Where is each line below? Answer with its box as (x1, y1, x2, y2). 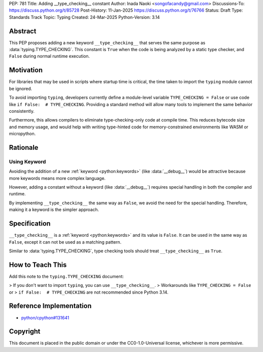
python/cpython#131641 (21, 315, 69, 320)
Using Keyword (9, 158, 46, 165)
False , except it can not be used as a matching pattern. (9, 239, 122, 245)
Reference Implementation (9, 302, 92, 310)
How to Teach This (9, 261, 67, 269)
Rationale (9, 143, 38, 152)
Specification (9, 219, 51, 228)
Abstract (9, 27, 37, 35)
